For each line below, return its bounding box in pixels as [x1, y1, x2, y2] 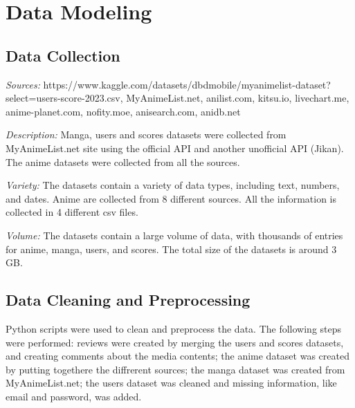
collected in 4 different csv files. [6, 205, 138, 219]
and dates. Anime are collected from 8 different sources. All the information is [6, 191, 337, 205]
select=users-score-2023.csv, [6, 91, 123, 105]
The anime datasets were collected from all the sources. [6, 154, 240, 169]
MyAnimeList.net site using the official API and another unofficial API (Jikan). [6, 140, 344, 155]
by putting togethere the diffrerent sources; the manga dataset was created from [6, 362, 345, 376]
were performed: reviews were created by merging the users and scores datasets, [6, 335, 344, 349]
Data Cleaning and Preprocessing [6, 289, 251, 310]
